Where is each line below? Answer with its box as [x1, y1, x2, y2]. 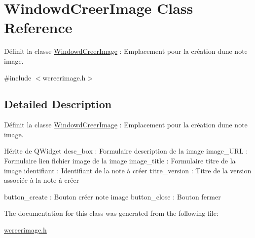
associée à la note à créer [4, 175, 79, 185]
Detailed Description [4, 96, 112, 112]
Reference [4, 17, 73, 38]
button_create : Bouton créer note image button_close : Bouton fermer [4, 191, 221, 201]
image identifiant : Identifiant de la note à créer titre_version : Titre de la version [4, 165, 252, 175]
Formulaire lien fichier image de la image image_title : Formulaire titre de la [4, 156, 236, 166]
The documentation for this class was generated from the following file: [4, 208, 219, 218]
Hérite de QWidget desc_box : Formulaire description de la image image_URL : [4, 146, 248, 156]
